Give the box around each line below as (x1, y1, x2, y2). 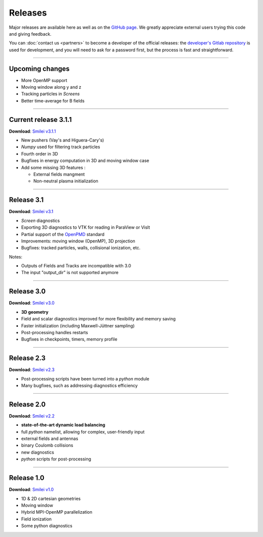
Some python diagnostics (21, 523, 73, 529)
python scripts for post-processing (21, 456, 92, 462)
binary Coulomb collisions (21, 442, 74, 448)
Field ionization (21, 516, 52, 522)
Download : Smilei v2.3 (9, 367, 55, 373)
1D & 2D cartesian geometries (21, 496, 81, 501)
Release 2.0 (9, 400, 46, 408)
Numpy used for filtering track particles (21, 144, 100, 150)
